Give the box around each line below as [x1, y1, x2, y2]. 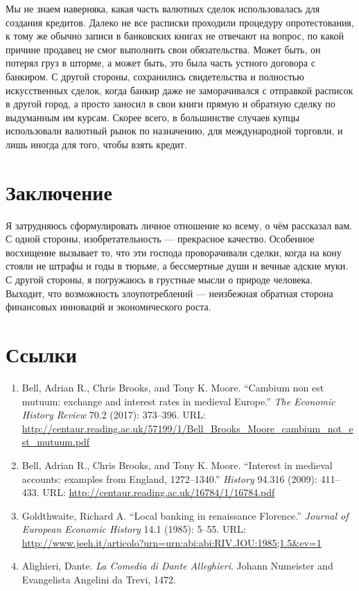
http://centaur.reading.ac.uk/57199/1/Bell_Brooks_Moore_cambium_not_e [21, 421, 353, 435]
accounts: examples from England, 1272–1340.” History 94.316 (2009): [21, 471, 317, 486]
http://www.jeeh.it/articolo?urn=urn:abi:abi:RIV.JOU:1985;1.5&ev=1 [21, 535, 322, 549]
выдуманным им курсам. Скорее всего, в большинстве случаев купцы [6, 109, 300, 124]
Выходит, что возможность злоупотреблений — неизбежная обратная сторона [6, 285, 333, 300]
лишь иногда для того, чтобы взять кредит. [6, 136, 187, 151]
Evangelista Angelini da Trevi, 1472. [21, 572, 176, 587]
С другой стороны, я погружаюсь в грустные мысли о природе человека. [6, 272, 313, 287]
